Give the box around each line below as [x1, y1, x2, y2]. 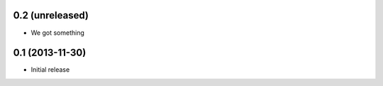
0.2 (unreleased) [13, 9, 89, 21]
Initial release [30, 65, 70, 74]
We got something [30, 28, 84, 37]
